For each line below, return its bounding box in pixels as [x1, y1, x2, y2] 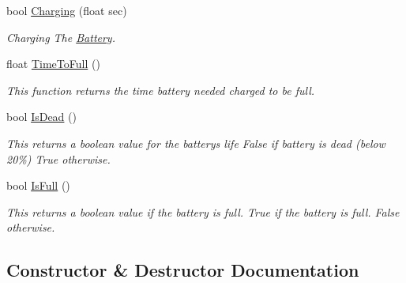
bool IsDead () [6, 108, 77, 125]
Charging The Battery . [6, 28, 115, 45]
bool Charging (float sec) [6, 2, 127, 18]
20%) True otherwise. [6, 150, 111, 167]
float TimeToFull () [6, 55, 100, 72]
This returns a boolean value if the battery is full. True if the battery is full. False [6, 203, 400, 220]
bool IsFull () [6, 177, 70, 194]
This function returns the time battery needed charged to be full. [6, 81, 315, 98]
